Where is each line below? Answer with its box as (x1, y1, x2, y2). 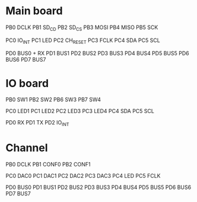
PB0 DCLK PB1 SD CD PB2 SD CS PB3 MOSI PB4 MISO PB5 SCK (5, 24, 158, 32)
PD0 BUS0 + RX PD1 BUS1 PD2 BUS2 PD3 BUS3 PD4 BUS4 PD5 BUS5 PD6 (5, 49, 189, 57)
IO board (5, 76, 49, 90)
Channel (5, 141, 48, 155)
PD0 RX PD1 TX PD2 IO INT (5, 119, 69, 128)
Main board (5, 4, 63, 18)
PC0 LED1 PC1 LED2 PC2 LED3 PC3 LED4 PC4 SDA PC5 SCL (5, 108, 155, 115)
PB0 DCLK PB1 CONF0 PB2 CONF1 (5, 161, 91, 168)
